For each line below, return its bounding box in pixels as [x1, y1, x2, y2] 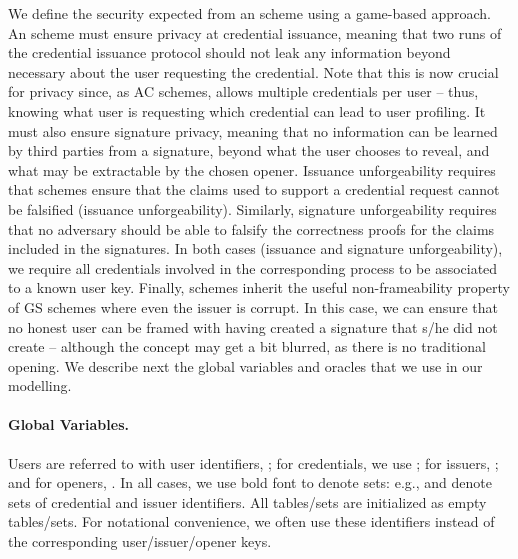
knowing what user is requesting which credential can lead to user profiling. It [8, 100, 486, 121]
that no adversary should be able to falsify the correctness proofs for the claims [8, 218, 495, 239]
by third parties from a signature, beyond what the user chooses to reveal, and [8, 140, 490, 161]
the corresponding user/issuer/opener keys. [8, 531, 272, 552]
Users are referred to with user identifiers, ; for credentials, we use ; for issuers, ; [8, 452, 499, 473]
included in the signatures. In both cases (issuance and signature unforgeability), [8, 238, 503, 259]
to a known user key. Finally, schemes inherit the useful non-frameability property [8, 277, 511, 298]
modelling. [8, 375, 72, 396]
